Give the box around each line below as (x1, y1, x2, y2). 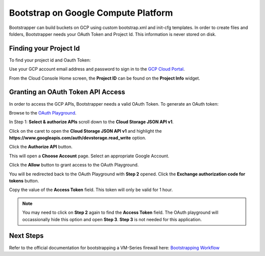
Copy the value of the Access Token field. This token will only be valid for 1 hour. (9, 187, 173, 193)
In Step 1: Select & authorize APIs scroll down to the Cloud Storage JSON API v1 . (9, 119, 174, 125)
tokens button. (9, 178, 39, 184)
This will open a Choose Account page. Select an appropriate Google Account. (9, 153, 169, 159)
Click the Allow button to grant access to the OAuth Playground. (9, 162, 139, 168)
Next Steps (9, 231, 44, 240)
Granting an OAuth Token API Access (9, 88, 125, 96)
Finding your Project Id (9, 44, 80, 53)
